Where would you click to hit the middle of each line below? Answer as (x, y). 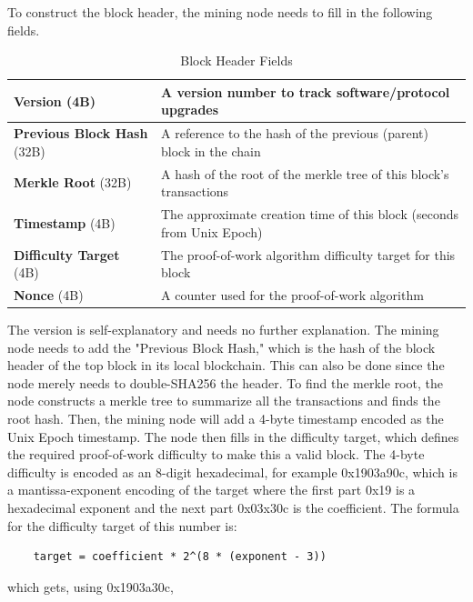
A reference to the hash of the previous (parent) (295, 133)
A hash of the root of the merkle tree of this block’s (305, 173)
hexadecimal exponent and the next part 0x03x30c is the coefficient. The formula (233, 507)
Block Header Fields (236, 60)
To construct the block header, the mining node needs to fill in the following (220, 12)
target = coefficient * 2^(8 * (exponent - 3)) (180, 557)
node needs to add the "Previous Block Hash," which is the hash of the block (221, 347)
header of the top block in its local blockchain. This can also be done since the (226, 365)
